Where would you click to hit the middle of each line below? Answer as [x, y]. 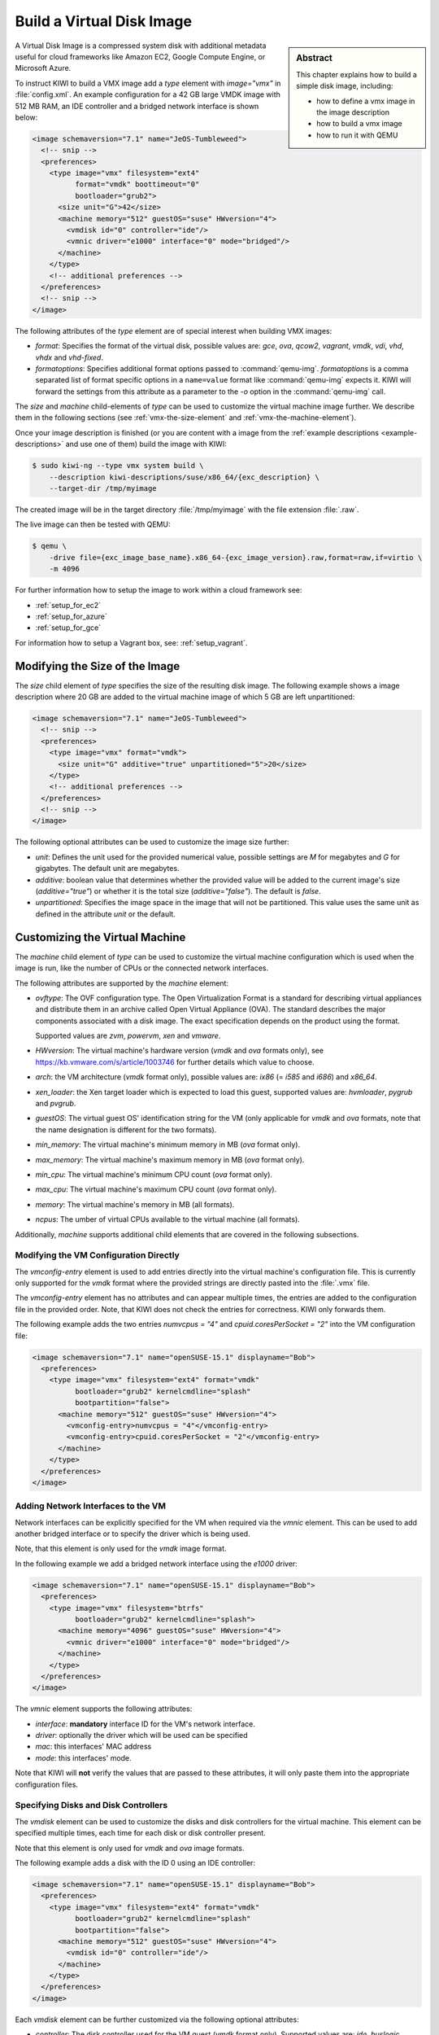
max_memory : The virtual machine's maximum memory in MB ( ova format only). [170, 1159]
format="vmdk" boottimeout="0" [137, 184]
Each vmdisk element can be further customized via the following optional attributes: [157, 2020]
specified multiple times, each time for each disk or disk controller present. [140, 1833]
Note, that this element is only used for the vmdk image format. [121, 1549]
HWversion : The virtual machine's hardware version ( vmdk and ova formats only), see [180, 1051]
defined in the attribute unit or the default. [106, 914]
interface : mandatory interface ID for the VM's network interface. [145, 1724]
